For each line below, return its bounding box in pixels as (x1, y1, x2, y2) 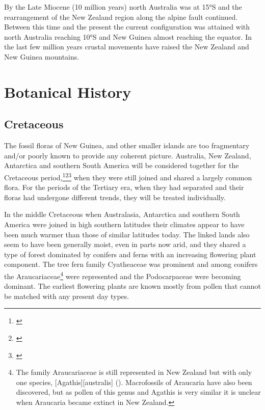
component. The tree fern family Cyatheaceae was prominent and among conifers (4, 259, 258, 269)
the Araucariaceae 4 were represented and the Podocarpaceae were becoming (4, 269, 241, 281)
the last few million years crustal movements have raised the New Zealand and (4, 41, 249, 52)
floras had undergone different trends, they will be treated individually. (4, 192, 226, 202)
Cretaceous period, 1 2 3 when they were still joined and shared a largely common (4, 170, 252, 182)
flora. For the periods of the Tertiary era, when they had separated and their (4, 182, 244, 193)
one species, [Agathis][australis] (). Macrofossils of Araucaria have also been (16, 376, 252, 387)
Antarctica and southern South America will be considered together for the (4, 160, 239, 171)
